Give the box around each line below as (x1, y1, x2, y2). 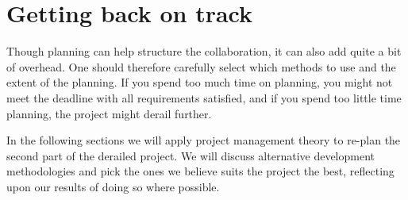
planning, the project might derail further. (6, 105, 212, 121)
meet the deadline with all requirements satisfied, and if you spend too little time (6, 89, 402, 106)
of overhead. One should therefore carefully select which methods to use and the (6, 58, 396, 75)
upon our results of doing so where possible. (6, 178, 220, 194)
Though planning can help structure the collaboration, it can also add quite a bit (6, 43, 402, 60)
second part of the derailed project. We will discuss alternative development (6, 147, 375, 163)
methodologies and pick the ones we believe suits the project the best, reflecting (6, 163, 395, 179)
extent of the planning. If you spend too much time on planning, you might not (6, 74, 393, 90)
